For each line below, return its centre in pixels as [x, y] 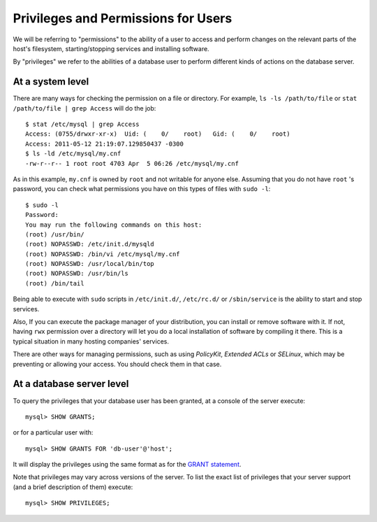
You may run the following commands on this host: [114, 225]
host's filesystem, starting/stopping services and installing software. [111, 48]
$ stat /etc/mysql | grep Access [82, 125]
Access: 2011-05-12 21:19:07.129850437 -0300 [105, 144]
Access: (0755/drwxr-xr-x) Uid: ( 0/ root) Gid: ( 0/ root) [158, 134]
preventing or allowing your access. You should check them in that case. [117, 364]
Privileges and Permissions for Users [123, 18]
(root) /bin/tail [55, 283]
